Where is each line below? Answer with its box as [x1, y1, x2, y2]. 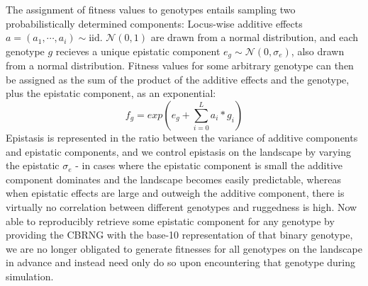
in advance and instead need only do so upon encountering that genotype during [6, 255, 356, 270]
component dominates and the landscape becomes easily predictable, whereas [6, 171, 341, 186]
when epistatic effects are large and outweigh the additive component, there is [6, 185, 345, 200]
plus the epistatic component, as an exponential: [6, 86, 216, 101]
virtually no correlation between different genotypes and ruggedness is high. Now [6, 199, 357, 214]
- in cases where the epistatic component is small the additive [75, 158, 343, 173]
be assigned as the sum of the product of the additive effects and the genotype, [6, 71, 350, 86]
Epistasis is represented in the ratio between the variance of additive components [6, 130, 358, 145]
